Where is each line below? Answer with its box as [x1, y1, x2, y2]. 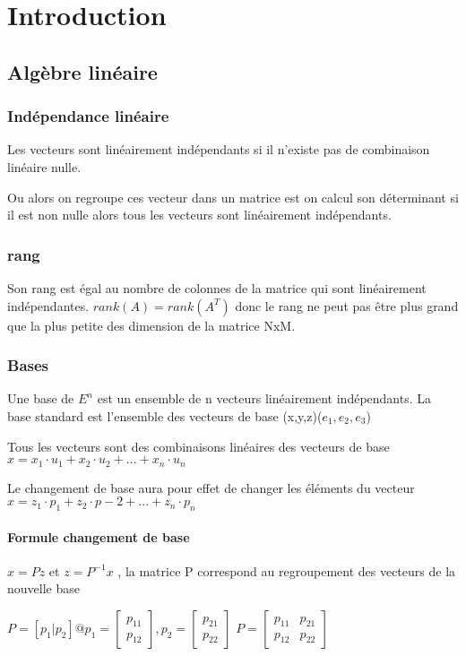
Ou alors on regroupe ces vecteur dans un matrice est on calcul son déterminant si [7, 187, 459, 206]
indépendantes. [7, 296, 90, 315]
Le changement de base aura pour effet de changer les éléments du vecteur [7, 478, 415, 496]
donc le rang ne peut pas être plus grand [235, 296, 459, 315]
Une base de [7, 389, 74, 408]
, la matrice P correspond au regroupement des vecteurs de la [117, 561, 456, 580]
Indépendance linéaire [7, 105, 169, 127]
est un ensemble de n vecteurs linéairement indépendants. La [97, 389, 432, 408]
